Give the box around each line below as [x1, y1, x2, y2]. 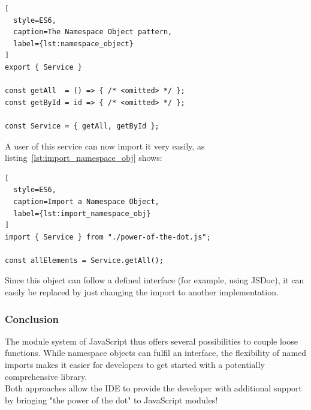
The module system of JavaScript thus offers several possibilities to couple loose [5, 334, 298, 347]
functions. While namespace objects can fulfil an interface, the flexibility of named [5, 346, 307, 359]
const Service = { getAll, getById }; [5, 121, 159, 130]
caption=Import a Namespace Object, [13, 197, 159, 206]
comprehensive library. [5, 370, 87, 382]
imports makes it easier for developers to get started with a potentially [5, 358, 265, 371]
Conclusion [5, 311, 59, 326]
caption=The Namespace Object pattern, [13, 28, 173, 37]
